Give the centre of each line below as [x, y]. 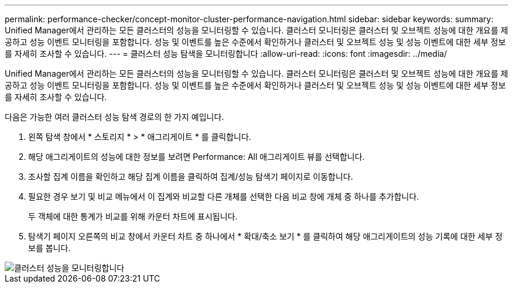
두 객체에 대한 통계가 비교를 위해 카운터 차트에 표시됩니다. [133, 216]
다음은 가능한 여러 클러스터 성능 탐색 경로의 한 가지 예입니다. [114, 117]
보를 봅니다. [49, 248]
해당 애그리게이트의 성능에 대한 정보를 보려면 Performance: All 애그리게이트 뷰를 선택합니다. [196, 157]
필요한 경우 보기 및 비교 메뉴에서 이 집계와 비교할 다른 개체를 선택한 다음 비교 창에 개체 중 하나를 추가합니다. [224, 196]
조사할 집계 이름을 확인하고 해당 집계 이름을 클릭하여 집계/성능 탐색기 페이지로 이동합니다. [191, 176]
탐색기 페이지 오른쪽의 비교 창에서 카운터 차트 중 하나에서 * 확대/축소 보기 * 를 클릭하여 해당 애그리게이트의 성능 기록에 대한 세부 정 [266, 236]
